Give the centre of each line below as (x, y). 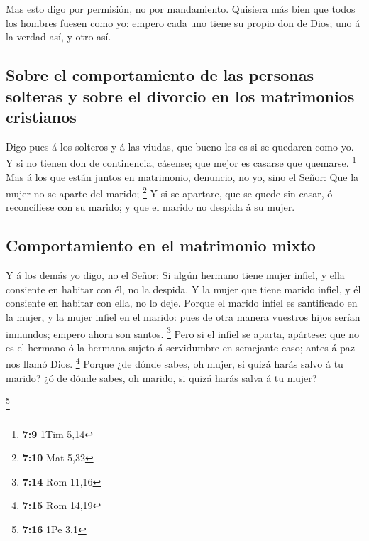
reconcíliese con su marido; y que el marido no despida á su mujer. (150, 207)
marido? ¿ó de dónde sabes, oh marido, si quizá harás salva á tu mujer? (161, 377)
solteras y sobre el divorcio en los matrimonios (180, 95)
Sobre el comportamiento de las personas (160, 75)
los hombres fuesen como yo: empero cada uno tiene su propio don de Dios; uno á (183, 22)
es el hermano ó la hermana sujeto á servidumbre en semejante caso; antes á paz (181, 347)
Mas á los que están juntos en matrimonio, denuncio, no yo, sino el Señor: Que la (182, 176)
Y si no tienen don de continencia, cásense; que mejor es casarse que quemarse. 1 (181, 162)
